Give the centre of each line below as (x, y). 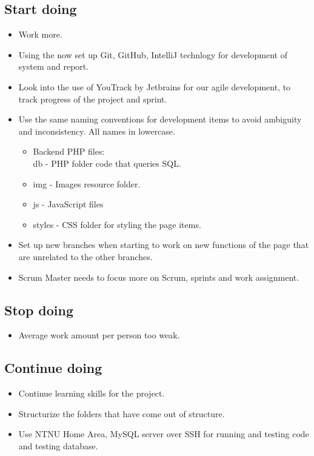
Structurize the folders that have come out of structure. (122, 413)
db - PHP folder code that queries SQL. (107, 163)
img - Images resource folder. (87, 183)
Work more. (40, 34)
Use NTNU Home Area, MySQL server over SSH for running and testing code (164, 434)
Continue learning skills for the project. (92, 393)
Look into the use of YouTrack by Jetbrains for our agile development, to (155, 86)
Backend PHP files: (69, 151)
